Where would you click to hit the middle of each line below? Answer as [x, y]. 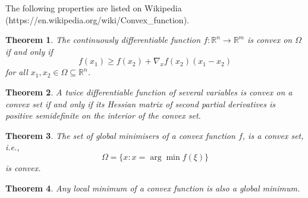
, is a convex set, [273, 135]
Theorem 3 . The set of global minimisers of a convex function [120, 135]
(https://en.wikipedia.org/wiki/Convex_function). [97, 19]
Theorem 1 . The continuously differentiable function [103, 40]
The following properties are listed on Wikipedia [94, 8]
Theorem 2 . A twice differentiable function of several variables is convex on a [149, 92]
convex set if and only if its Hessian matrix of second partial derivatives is [141, 103]
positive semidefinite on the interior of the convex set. [103, 115]
